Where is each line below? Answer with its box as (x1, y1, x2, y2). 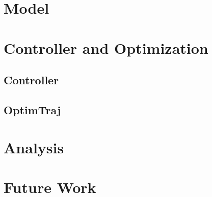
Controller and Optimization (4, 37, 208, 58)
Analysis (4, 137, 64, 157)
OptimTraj (4, 102, 61, 117)
